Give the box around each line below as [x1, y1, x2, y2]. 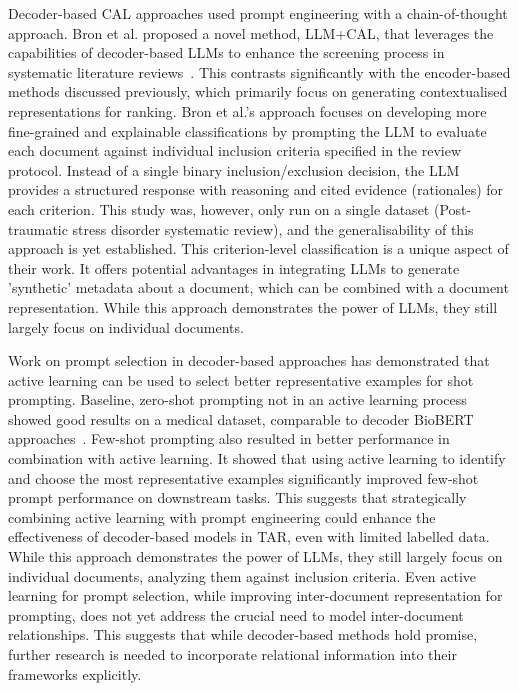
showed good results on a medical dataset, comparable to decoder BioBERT [8, 408, 474, 429]
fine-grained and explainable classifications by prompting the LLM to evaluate [8, 120, 487, 141]
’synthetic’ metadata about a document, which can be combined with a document [8, 277, 509, 298]
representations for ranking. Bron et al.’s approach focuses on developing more [8, 100, 487, 121]
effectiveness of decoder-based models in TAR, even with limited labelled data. [8, 526, 490, 547]
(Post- [433, 198, 472, 219]
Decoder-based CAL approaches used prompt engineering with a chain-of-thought [8, 3, 508, 23]
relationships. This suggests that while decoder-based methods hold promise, [8, 624, 478, 645]
